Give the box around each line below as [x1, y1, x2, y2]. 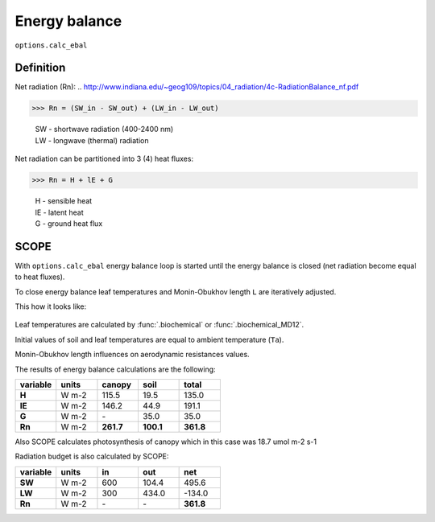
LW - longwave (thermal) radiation [35, 135, 149, 145]
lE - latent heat [35, 208, 84, 217]
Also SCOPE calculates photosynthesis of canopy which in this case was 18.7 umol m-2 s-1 [14, 437, 317, 446]
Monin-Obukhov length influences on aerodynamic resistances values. [14, 350, 250, 360]
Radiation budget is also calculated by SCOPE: [14, 451, 169, 462]
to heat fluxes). [14, 272, 65, 282]
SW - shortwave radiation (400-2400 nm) [35, 125, 174, 134]
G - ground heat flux [35, 218, 103, 228]
